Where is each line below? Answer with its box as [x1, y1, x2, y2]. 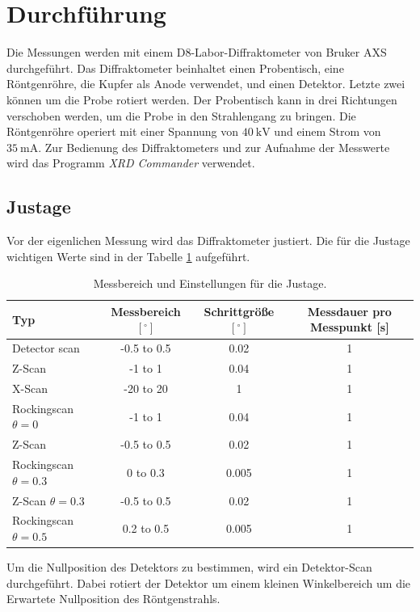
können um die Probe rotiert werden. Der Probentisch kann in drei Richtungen [6, 91, 397, 108]
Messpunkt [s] [310, 319, 389, 336]
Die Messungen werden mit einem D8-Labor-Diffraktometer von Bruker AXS [6, 44, 387, 61]
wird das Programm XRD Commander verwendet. [6, 154, 255, 171]
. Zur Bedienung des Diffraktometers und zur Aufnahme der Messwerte [38, 138, 390, 155]
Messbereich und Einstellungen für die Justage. [93, 275, 327, 292]
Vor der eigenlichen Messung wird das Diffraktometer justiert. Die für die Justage [6, 232, 410, 249]
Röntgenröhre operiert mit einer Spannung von [6, 123, 239, 140]
